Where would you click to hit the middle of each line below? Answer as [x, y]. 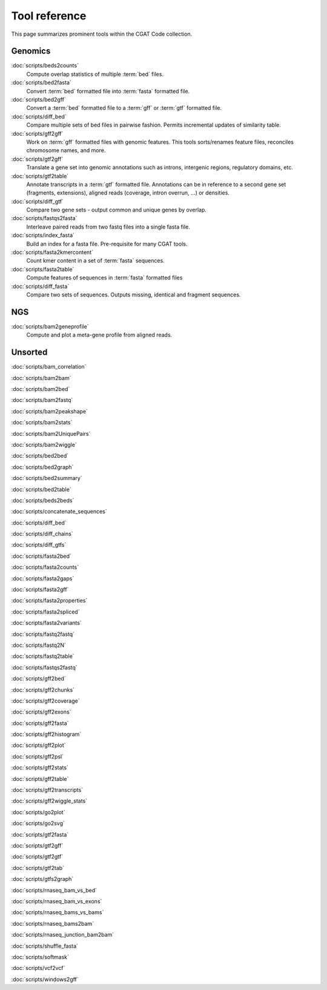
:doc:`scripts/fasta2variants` [46, 623]
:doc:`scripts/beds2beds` [43, 500]
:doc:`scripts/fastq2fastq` [43, 634]
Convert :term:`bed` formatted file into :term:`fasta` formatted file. [108, 91]
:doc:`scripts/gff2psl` [37, 756]
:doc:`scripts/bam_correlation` [49, 367]
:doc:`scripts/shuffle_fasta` [45, 946]
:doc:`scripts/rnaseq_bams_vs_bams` [58, 912]
